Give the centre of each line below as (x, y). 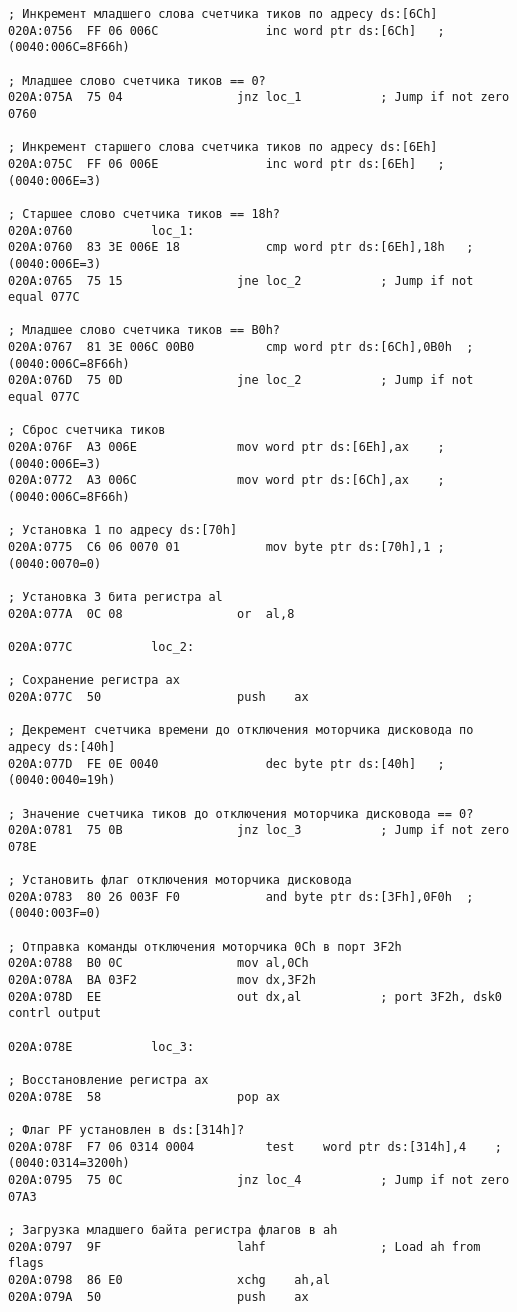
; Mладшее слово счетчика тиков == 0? (137, 80)
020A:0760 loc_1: (101, 230)
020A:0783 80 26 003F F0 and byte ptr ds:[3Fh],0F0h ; (241, 896)
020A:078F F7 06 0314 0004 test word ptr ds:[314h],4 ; (255, 1146)
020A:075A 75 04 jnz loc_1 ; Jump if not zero (259, 97)
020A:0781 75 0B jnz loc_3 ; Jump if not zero (259, 830)
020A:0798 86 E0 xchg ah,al (169, 1279)
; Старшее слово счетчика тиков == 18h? (144, 213)
